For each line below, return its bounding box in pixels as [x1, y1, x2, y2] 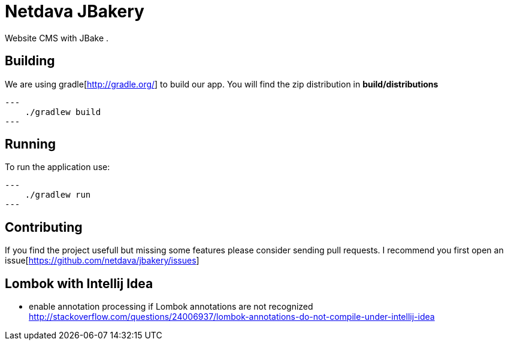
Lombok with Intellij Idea [5, 276, 153, 291]
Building [5, 53, 55, 69]
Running [5, 137, 56, 152]
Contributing [5, 219, 83, 235]
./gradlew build [25, 107, 101, 117]
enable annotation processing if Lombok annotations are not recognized [29, 301, 313, 312]
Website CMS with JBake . [5, 32, 109, 43]
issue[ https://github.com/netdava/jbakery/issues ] [5, 255, 199, 266]
